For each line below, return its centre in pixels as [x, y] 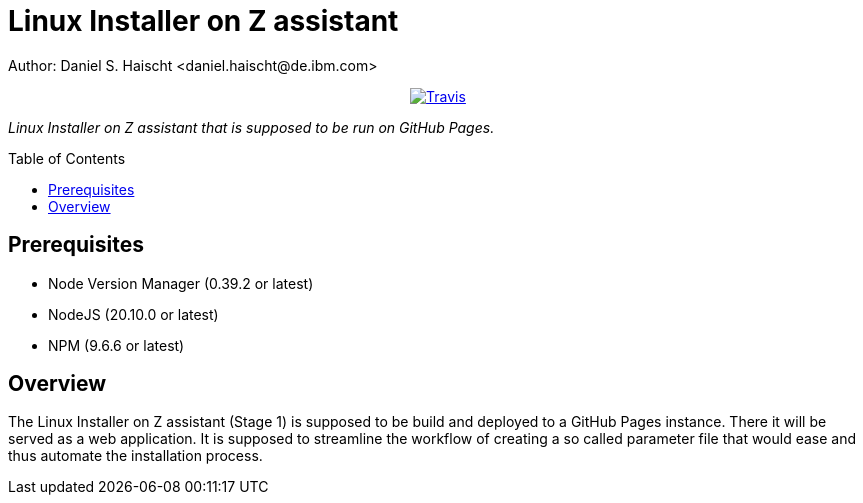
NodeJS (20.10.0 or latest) [133, 314]
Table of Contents [67, 158]
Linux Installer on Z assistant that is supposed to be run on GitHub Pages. [251, 127]
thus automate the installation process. [135, 456]
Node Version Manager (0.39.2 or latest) [181, 283]
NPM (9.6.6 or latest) [116, 345]
